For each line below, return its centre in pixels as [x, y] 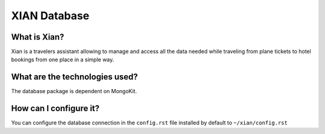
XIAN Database [50, 16]
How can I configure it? [55, 108]
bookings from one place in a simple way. [63, 59]
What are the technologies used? [75, 77]
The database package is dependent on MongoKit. [74, 91]
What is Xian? [38, 37]
